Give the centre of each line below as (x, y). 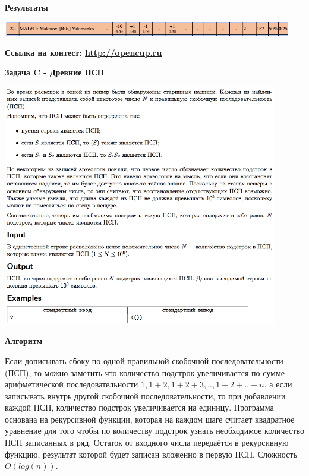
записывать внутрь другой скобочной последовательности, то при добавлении (145, 395)
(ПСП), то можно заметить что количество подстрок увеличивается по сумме (145, 372)
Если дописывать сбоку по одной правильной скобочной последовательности (144, 360)
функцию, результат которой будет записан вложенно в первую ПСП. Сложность (151, 454)
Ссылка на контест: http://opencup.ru (83, 52)
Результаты (26, 7)
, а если (278, 384)
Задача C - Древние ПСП (54, 72)
